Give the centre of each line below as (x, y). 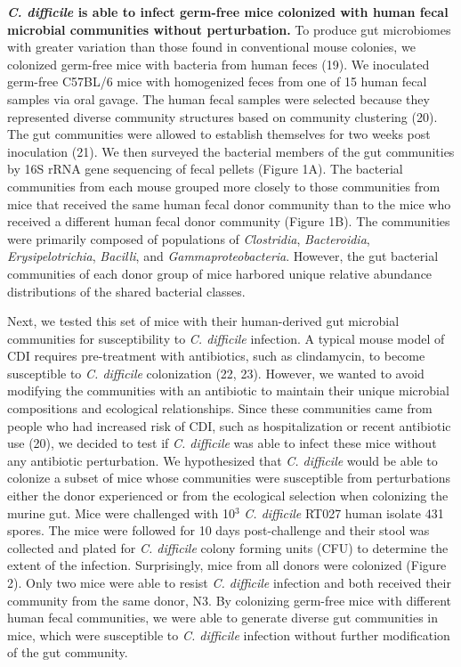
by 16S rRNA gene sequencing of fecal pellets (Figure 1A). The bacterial (205, 169)
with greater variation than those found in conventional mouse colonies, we (211, 47)
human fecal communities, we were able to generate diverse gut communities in (223, 618)
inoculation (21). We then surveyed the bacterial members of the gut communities (231, 151)
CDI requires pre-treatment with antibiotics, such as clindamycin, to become (216, 356)
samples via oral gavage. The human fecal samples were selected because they (218, 98)
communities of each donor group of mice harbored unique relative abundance (220, 273)
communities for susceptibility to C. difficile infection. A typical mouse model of (226, 338)
